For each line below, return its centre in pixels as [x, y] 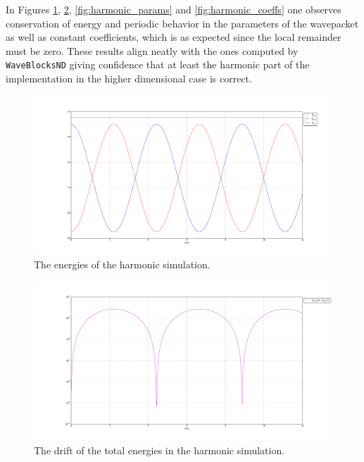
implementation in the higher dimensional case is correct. [129, 79]
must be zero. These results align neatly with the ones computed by [152, 50]
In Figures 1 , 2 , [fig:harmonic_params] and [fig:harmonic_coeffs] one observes [174, 9]
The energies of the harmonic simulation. [122, 264]
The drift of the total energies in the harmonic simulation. [159, 450]
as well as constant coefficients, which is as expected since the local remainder [174, 37]
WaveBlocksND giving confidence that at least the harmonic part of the [158, 64]
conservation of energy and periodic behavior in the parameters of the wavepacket [182, 23]
